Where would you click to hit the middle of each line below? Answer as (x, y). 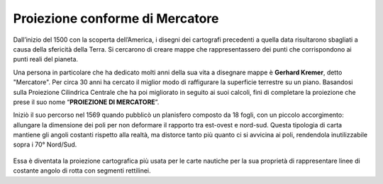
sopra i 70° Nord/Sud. (45, 144)
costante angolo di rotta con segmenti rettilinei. (82, 171)
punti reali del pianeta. (45, 59)
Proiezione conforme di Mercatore (116, 18)
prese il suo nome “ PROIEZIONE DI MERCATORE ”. (86, 102)
